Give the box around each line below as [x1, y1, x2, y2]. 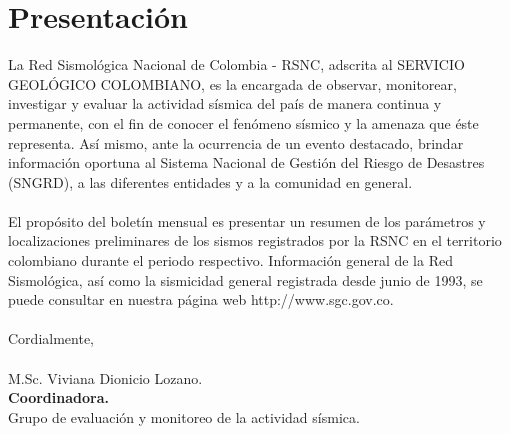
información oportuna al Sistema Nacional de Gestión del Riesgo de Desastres [8, 152, 485, 173]
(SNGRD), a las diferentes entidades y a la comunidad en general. [8, 171, 413, 192]
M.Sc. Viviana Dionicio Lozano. [8, 367, 203, 388]
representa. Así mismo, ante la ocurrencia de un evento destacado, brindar [8, 132, 464, 153]
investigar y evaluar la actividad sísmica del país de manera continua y [8, 93, 442, 114]
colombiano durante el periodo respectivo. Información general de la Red [8, 250, 453, 271]
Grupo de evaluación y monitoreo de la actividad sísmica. [8, 406, 360, 427]
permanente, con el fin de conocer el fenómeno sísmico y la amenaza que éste [8, 112, 479, 133]
